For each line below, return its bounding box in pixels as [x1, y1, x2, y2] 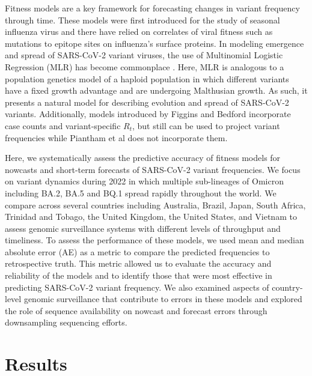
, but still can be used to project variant [132, 119, 280, 132]
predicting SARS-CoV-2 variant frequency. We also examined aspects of [5, 280, 269, 293]
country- [272, 280, 303, 293]
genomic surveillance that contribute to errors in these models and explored [23, 293, 302, 305]
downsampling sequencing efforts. [5, 316, 127, 329]
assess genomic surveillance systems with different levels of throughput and [5, 222, 281, 234]
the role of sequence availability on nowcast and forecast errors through [5, 304, 268, 317]
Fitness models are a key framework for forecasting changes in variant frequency [5, 2, 300, 14]
